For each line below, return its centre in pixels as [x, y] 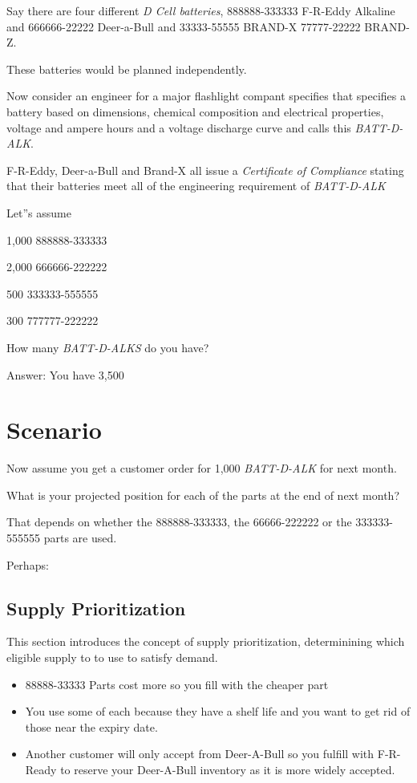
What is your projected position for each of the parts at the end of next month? [203, 495]
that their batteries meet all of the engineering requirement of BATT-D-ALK [196, 186]
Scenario [54, 430]
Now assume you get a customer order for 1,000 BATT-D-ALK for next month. [202, 468]
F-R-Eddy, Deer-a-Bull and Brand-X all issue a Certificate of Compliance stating [205, 170]
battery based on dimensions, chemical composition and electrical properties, [195, 111]
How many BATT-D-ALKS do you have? [108, 347]
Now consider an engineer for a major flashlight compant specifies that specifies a [206, 96]
